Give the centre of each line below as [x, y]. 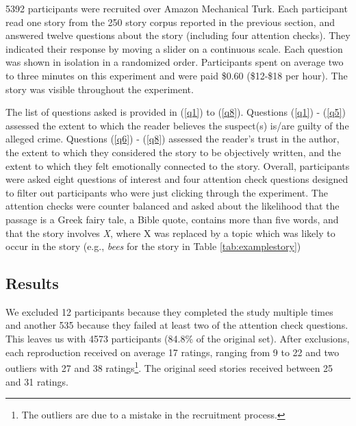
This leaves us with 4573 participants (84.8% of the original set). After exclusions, [178, 339]
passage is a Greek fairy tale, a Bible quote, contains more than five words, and [172, 219]
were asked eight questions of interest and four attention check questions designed [177, 179]
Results [32, 283]
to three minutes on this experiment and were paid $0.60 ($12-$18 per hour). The [177, 75]
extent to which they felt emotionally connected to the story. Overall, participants [178, 165]
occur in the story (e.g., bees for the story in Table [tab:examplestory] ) [153, 246]
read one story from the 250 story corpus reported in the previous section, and [170, 22]
